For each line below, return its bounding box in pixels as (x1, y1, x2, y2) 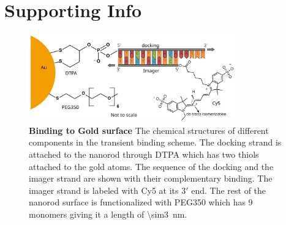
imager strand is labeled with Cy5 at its (29, 183, 179, 196)
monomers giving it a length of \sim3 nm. (29, 207, 187, 220)
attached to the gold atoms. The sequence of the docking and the (29, 160, 274, 172)
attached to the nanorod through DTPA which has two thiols (29, 147, 259, 160)
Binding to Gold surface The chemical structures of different (29, 124, 269, 136)
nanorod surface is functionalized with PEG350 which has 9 (29, 196, 253, 208)
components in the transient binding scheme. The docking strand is (29, 136, 282, 149)
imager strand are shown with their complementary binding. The (29, 172, 273, 185)
